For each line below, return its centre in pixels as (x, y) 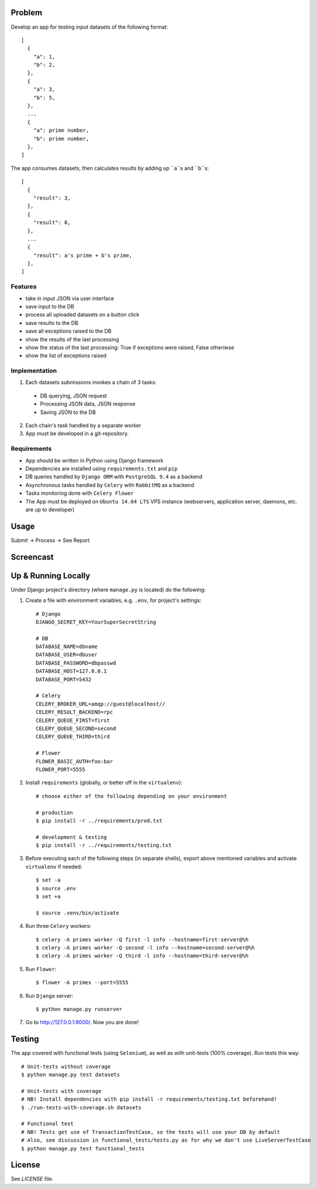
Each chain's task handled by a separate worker (83, 426)
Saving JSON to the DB (68, 412)
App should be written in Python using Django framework (94, 460)
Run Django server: (49, 996)
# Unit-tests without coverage (66, 1066)
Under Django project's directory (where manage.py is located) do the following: (108, 590)
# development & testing (71, 837)
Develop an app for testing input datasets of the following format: (89, 27)
